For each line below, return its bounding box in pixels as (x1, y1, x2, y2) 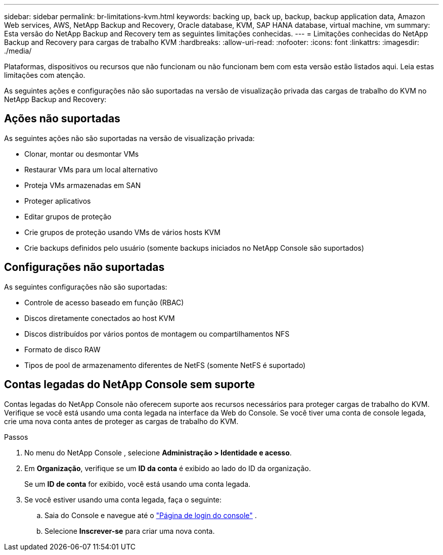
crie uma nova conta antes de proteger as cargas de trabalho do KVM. (4, 417, 239, 426)
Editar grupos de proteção (24, 212, 112, 221)
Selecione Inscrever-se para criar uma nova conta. (45, 526, 215, 535)
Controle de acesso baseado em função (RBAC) (24, 298, 184, 307)
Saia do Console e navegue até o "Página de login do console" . (45, 511, 257, 520)
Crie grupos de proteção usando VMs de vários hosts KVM (24, 227, 220, 237)
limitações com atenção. (4, 71, 85, 79)
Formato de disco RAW (24, 345, 101, 354)
